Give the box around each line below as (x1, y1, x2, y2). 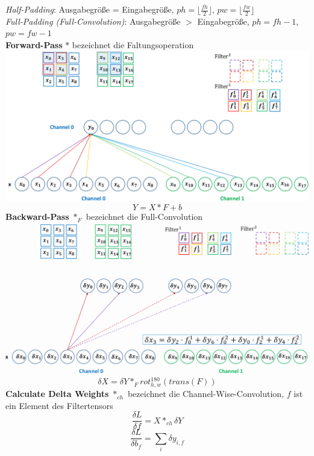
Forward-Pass (5, 39, 63, 51)
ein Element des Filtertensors (5, 399, 113, 411)
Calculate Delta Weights (5, 387, 109, 400)
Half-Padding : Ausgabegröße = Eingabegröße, (5, 3, 174, 15)
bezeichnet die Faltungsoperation (72, 39, 194, 51)
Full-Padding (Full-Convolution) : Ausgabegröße (5, 14, 181, 27)
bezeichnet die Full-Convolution (86, 210, 203, 223)
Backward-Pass (5, 210, 69, 223)
